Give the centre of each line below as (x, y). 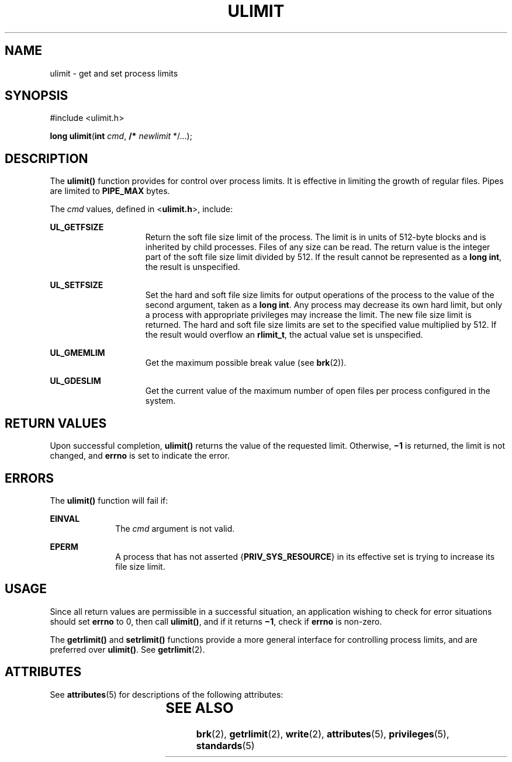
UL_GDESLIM (75, 381)
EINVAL (65, 518)
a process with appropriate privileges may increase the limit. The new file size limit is (308, 315)
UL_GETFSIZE (77, 227)
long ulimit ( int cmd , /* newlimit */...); (121, 136)
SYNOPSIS (37, 96)
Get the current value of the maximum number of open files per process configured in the (318, 391)
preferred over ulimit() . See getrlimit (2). (127, 649)
